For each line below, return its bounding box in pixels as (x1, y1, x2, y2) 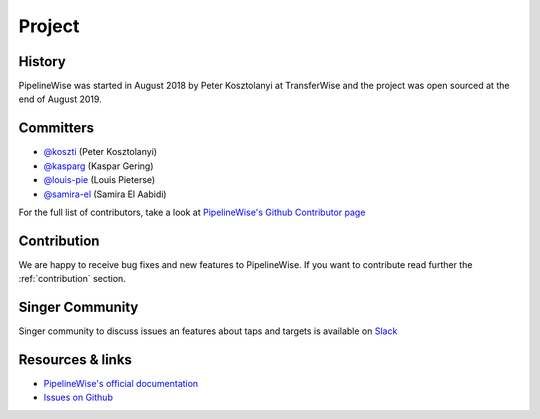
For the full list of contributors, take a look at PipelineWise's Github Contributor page (18, 206, 366, 218)
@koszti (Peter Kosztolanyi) (43, 146, 158, 158)
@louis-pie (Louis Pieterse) (43, 174, 156, 186)
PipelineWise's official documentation (43, 378, 199, 390)
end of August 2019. (18, 93, 102, 105)
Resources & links (18, 351, 132, 368)
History (18, 53, 67, 70)
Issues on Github (43, 391, 114, 404)
